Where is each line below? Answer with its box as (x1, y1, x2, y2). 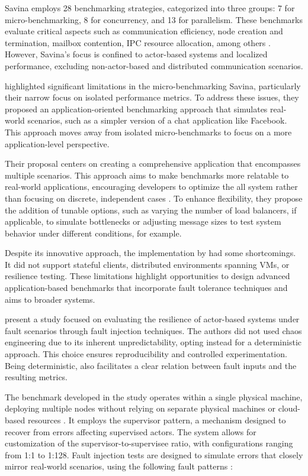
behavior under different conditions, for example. (5, 226, 182, 239)
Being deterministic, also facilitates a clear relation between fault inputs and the (5, 359, 297, 371)
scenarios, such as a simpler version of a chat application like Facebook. (27, 114, 287, 127)
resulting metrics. (5, 371, 68, 383)
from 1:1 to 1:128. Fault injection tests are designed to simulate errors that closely (5, 448, 303, 461)
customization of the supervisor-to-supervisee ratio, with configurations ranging (5, 437, 293, 449)
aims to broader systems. (5, 293, 95, 305)
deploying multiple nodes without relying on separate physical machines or (5, 402, 276, 415)
